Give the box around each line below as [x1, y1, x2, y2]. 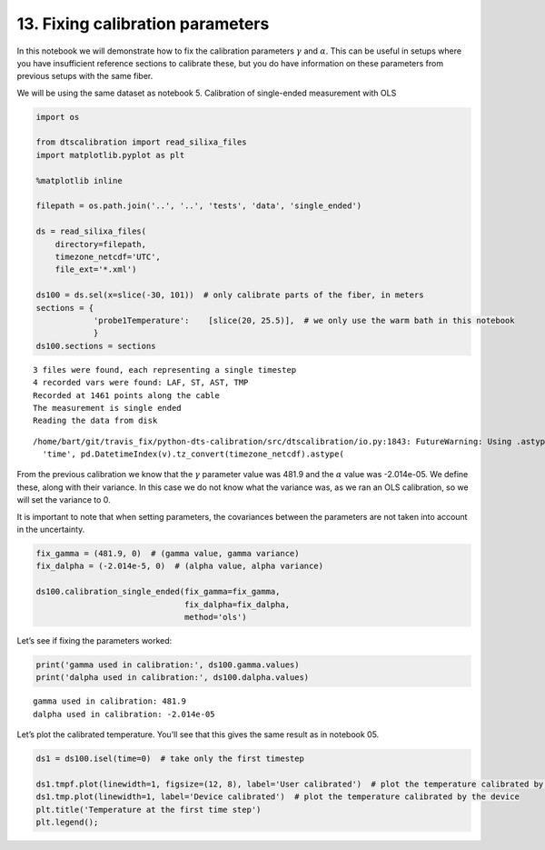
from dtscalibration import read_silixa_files [35, 137, 247, 147]
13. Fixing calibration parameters [16, 14, 270, 34]
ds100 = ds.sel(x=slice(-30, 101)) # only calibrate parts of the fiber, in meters [35, 290, 424, 300]
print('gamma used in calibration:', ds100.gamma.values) [35, 659, 300, 670]
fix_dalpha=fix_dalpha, [183, 599, 291, 609]
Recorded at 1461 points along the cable [33, 390, 220, 400]
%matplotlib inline [35, 175, 123, 185]
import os [35, 112, 80, 122]
